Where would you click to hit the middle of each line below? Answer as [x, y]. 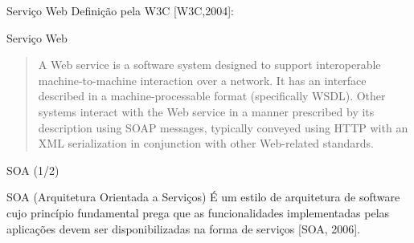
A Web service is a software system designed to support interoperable [209, 65]
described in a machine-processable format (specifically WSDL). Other [212, 96]
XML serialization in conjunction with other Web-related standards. [206, 143]
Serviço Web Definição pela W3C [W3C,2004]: [120, 10]
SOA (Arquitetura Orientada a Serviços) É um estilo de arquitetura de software [203, 197]
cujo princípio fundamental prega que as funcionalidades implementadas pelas [198, 212]
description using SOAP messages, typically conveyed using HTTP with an [223, 127]
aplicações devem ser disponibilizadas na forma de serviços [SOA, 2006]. [184, 228]
